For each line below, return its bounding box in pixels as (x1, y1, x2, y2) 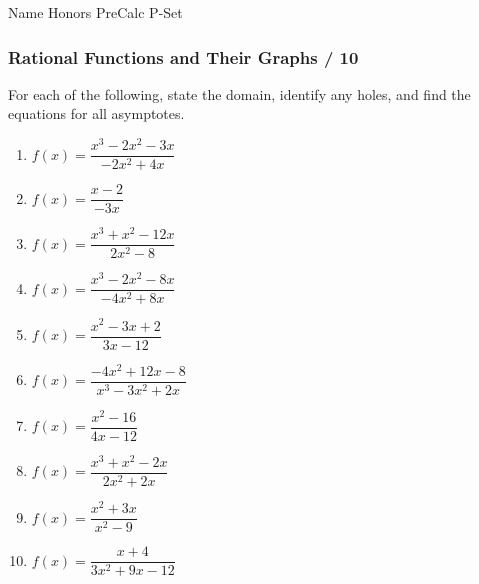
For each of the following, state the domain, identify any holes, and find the (8, 83, 471, 104)
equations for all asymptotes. (8, 103, 185, 124)
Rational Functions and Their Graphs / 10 (8, 44, 359, 69)
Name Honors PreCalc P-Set (8, 2, 183, 22)
